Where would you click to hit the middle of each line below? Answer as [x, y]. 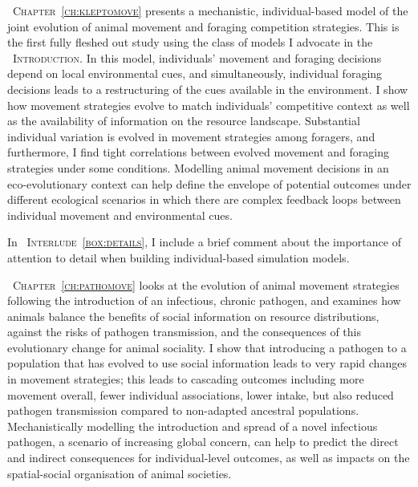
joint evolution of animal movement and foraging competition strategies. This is [203, 26]
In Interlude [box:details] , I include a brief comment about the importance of [204, 242]
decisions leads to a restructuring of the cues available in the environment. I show [208, 89]
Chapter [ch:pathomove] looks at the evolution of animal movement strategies [206, 284]
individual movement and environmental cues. [120, 215]
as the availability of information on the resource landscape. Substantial [184, 121]
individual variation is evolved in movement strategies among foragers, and [191, 136]
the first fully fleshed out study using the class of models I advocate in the [190, 42]
